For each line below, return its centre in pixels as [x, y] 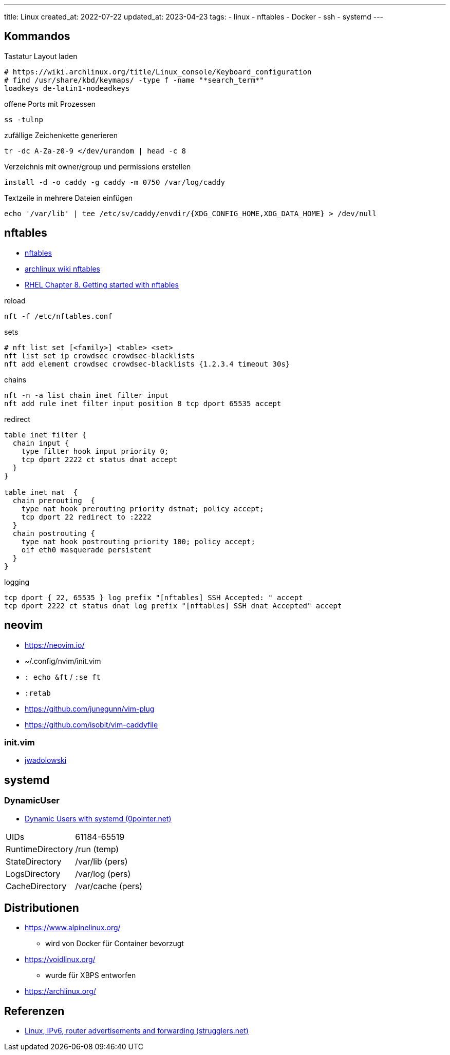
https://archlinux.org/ [60, 991]
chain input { [41, 443]
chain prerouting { [54, 500]
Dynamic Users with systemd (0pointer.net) [98, 818]
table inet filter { [45, 435]
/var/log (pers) [103, 874]
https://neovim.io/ [55, 645]
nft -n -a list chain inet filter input [87, 395]
